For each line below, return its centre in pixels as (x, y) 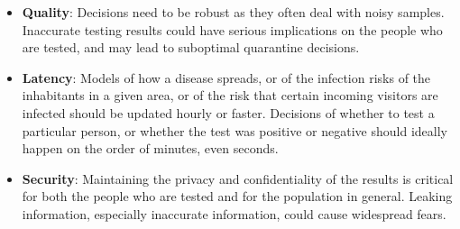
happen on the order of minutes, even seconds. (150, 148)
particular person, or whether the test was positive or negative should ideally (235, 130)
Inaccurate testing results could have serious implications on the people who (232, 29)
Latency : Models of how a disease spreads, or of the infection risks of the (226, 77)
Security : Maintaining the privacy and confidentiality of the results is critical (238, 178)
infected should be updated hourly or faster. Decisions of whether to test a (228, 112)
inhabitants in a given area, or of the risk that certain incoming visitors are (230, 95)
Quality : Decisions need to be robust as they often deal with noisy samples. (233, 12)
